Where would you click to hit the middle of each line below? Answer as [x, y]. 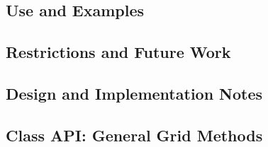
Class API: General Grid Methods [134, 135]
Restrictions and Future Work [118, 52]
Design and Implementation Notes [134, 93]
